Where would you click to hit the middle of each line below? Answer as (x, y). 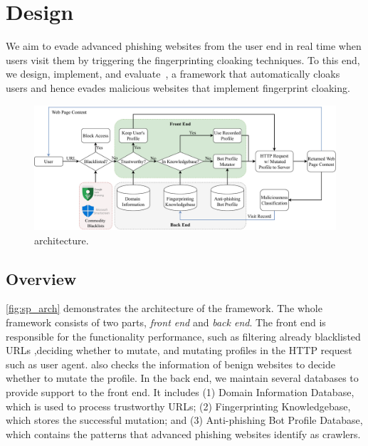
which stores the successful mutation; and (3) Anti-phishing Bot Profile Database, (184, 420)
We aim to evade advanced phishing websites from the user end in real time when (184, 46)
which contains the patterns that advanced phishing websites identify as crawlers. (183, 434)
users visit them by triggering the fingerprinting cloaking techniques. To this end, (183, 59)
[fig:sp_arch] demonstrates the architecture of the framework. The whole (164, 308)
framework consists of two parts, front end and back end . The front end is (166, 322)
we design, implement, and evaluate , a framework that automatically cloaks (173, 74)
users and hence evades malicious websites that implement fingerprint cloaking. (178, 87)
